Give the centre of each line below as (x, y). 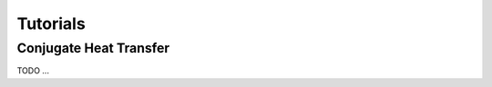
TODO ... (33, 71)
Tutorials (51, 24)
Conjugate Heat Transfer (93, 48)
